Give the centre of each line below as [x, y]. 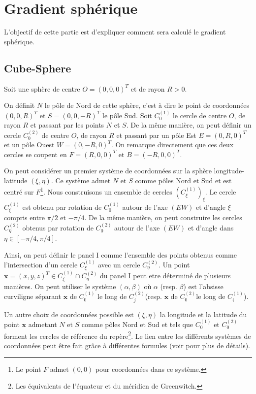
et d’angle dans [211, 227]
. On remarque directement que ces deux [172, 145]
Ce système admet [83, 180]
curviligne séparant [33, 296]
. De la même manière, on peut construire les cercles [163, 217]
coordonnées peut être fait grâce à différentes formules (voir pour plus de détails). [127, 345]
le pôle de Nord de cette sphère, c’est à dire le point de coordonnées [147, 105]
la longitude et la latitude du [203, 314]
